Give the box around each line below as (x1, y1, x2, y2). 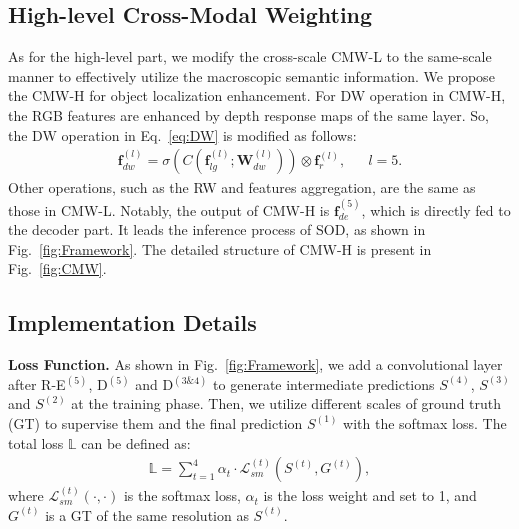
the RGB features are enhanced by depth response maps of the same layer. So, (8, 104, 489, 125)
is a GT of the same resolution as (45, 504, 249, 525)
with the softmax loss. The (343, 412, 507, 433)
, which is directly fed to (361, 199, 511, 220)
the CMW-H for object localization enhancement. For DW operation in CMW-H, (8, 85, 506, 106)
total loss (8, 432, 64, 453)
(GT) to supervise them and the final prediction (8, 412, 303, 433)
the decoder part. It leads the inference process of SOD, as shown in (8, 219, 426, 240)
